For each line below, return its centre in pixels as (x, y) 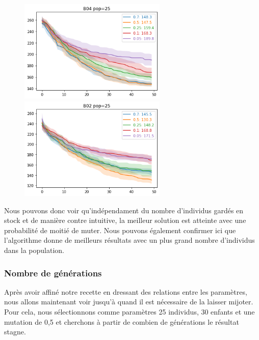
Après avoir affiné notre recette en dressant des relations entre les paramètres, (126, 291)
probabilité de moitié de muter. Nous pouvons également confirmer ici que (120, 230)
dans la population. (34, 250)
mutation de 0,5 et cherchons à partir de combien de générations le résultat (122, 321)
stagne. (15, 332)
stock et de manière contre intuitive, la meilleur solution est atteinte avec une (125, 220)
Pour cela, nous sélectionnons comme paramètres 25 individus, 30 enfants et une (129, 312)
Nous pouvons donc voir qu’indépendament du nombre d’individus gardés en (124, 210)
